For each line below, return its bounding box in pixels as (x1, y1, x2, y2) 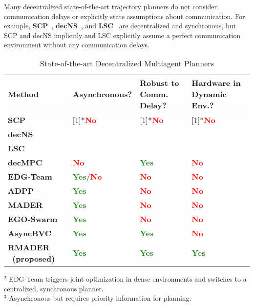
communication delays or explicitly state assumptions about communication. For (4, 11, 245, 21)
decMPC (8, 156, 42, 168)
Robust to (140, 77, 179, 88)
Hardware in (191, 77, 241, 88)
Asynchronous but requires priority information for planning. (9, 293, 191, 303)
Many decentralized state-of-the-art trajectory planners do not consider (4, 1, 217, 11)
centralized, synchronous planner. (4, 283, 104, 293)
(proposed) (12, 252, 55, 264)
